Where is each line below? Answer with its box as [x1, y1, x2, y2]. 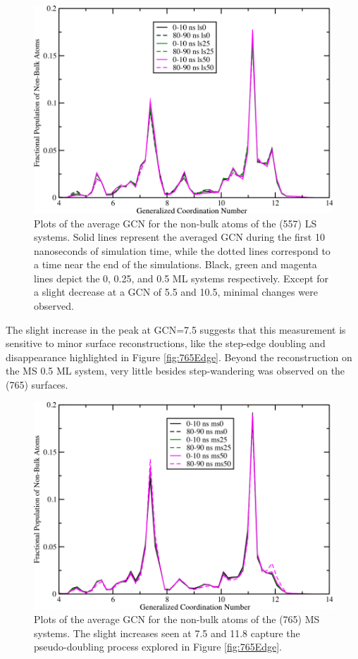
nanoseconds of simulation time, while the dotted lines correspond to [34, 243, 331, 258]
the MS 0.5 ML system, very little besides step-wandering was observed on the [6, 363, 345, 378]
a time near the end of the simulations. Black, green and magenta [34, 257, 317, 272]
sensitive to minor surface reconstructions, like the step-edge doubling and [6, 336, 326, 351]
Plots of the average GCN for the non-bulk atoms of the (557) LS [34, 215, 317, 230]
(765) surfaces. [6, 377, 68, 392]
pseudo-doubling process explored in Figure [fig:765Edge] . [34, 639, 282, 654]
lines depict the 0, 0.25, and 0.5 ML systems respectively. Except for [34, 270, 329, 285]
